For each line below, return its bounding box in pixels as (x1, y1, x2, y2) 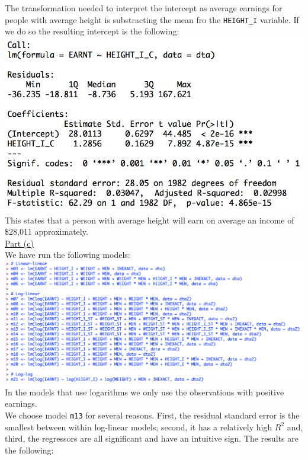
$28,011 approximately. (5, 225, 88, 238)
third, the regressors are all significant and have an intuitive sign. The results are (5, 432, 299, 445)
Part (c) (5, 237, 34, 249)
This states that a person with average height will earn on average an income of (5, 213, 294, 226)
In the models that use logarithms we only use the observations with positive (5, 385, 284, 398)
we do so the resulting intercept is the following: (5, 25, 179, 37)
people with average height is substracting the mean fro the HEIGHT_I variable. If (5, 13, 299, 25)
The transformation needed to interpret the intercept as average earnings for (5, 2, 283, 14)
